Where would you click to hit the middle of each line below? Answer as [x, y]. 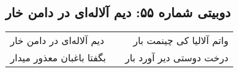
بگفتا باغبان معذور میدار [58, 58]
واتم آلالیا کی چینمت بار [181, 40]
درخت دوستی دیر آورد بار [177, 58]
